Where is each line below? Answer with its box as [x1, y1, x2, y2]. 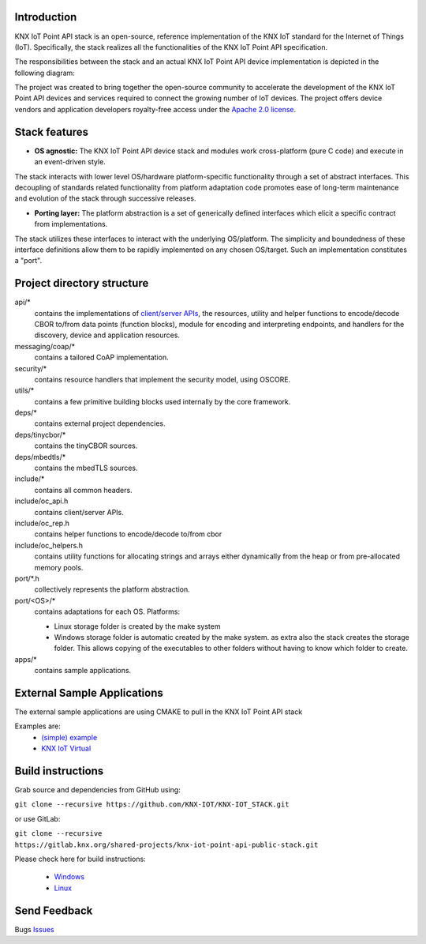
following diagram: [14, 68, 75, 77]
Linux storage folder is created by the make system [54, 621, 221, 631]
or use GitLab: [14, 814, 61, 823]
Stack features [14, 125, 89, 138]
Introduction [14, 10, 77, 24]
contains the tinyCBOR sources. [34, 441, 138, 450]
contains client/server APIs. [34, 507, 124, 517]
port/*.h [14, 574, 39, 583]
